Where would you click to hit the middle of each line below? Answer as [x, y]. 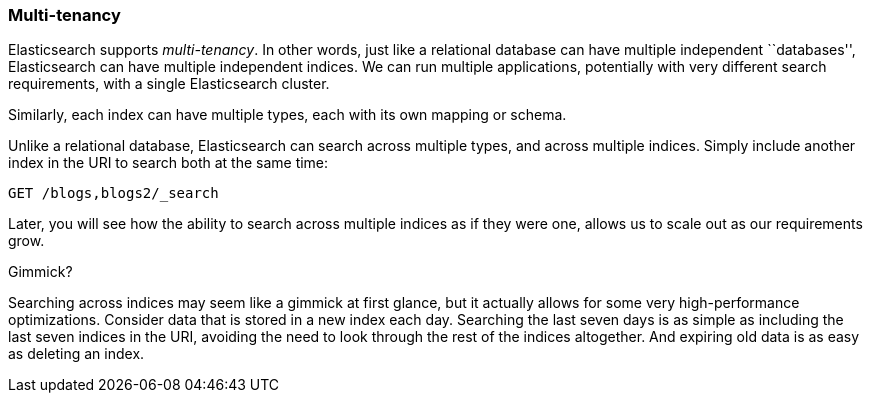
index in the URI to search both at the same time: [168, 163]
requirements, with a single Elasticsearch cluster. [169, 84]
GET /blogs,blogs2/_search [113, 193]
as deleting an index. [76, 354]
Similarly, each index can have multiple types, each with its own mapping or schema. [287, 115]
